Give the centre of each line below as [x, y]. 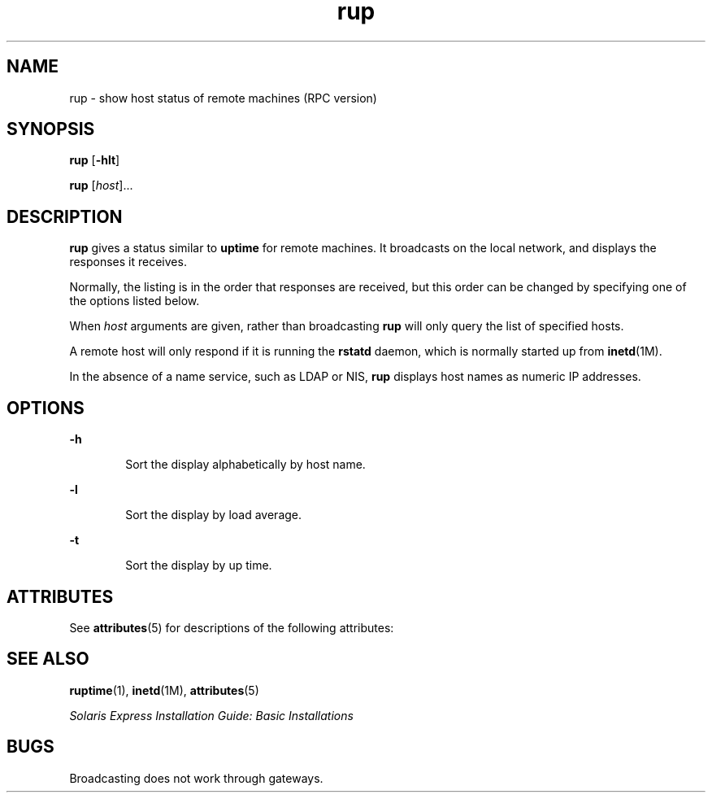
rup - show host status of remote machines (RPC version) [223, 98]
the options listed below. [135, 301]
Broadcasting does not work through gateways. [196, 778]
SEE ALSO [48, 659]
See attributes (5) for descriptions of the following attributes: [232, 627]
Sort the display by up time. [199, 565]
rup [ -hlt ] [95, 160]
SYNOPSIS [51, 129]
